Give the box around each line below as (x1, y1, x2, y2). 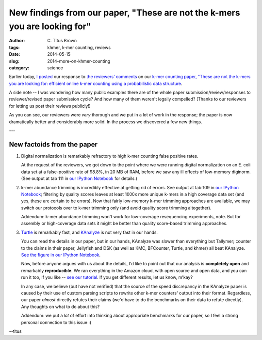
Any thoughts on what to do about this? (21, 304, 100, 309)
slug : (9, 58, 19, 64)
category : (9, 65, 30, 70)
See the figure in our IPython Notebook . (21, 252, 101, 258)
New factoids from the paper (9, 140, 98, 148)
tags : (9, 44, 20, 50)
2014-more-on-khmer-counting (47, 58, 111, 64)
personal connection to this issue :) (21, 319, 92, 325)
